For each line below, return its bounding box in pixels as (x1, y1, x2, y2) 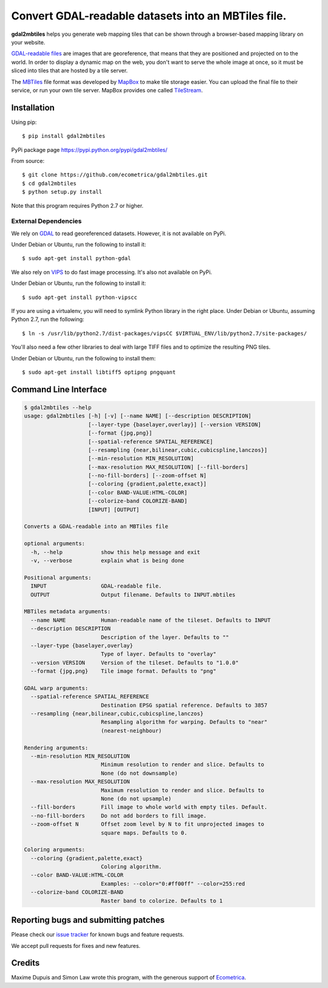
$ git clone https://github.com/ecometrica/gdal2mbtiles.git (22, 171, 208, 179)
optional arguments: (24, 540, 85, 547)
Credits (11, 958, 40, 969)
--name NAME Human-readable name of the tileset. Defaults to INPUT (30, 617, 271, 623)
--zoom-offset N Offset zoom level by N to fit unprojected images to (30, 821, 264, 828)
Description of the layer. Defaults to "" (100, 634, 230, 640)
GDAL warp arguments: (24, 684, 89, 691)
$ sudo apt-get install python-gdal (22, 255, 131, 262)
